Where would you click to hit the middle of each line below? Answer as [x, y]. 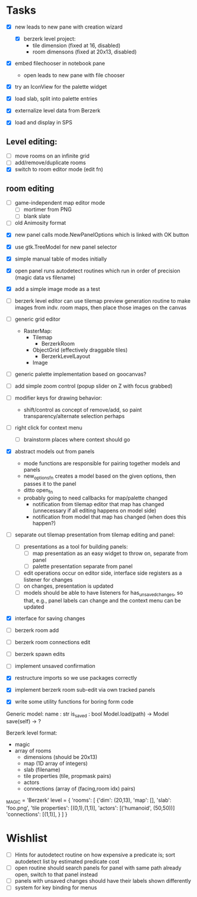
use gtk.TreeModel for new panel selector [66, 247]
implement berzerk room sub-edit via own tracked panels [85, 690]
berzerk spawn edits [40, 654]
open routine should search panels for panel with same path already [98, 868]
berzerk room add [37, 631]
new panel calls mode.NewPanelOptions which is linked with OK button [102, 235]
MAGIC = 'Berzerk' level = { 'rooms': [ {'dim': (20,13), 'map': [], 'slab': [89, 801]
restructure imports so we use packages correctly [76, 678]
